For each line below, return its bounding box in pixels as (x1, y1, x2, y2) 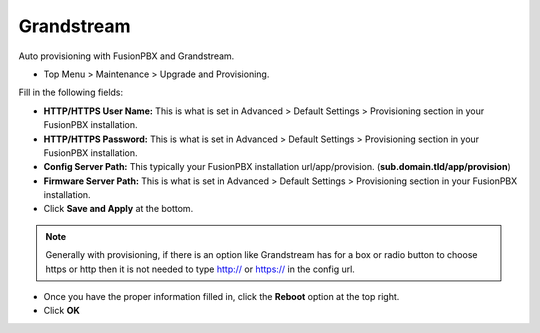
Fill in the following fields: (18, 86, 124, 99)
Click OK (43, 305, 80, 317)
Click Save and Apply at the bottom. (43, 203, 194, 215)
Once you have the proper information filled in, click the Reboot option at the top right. (43, 291, 400, 303)
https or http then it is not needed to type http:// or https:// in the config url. (45, 263, 355, 275)
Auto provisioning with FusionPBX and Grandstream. (18, 50, 235, 62)
